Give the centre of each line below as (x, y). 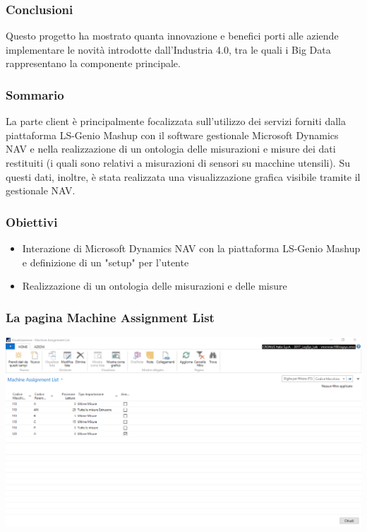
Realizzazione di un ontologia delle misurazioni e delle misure (155, 286)
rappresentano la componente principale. (93, 63)
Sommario (35, 94)
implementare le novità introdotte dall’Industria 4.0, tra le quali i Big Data (168, 49)
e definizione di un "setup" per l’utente (106, 262)
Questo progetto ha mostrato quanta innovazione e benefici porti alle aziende (172, 36)
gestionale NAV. (41, 190)
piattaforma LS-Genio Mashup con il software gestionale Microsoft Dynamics (172, 135)
